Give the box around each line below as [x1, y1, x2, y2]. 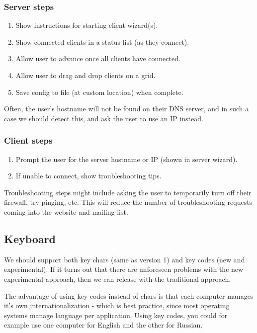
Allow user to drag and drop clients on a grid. [15, 70, 156, 80]
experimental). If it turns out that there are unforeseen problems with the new [4, 264, 244, 274]
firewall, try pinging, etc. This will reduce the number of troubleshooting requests [4, 197, 253, 207]
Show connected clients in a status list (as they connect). [15, 36, 189, 47]
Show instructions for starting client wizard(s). [15, 20, 158, 30]
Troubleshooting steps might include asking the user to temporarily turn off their [4, 187, 252, 197]
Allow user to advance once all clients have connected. [15, 53, 180, 64]
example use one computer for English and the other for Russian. [4, 320, 203, 330]
